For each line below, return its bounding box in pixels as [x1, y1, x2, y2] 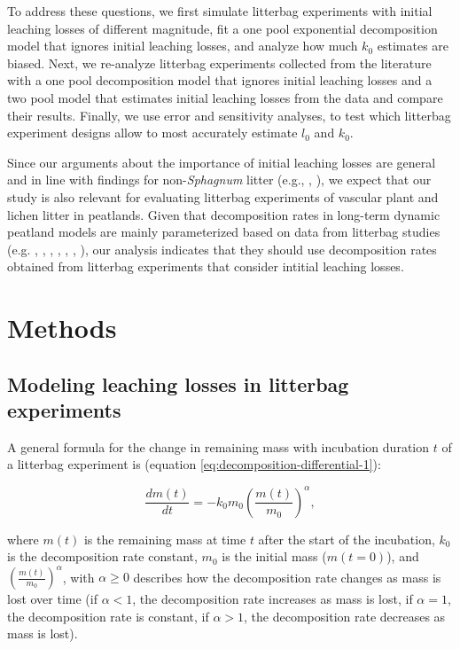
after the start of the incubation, [258, 529, 435, 548]
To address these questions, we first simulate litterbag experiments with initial [7, 2, 433, 20]
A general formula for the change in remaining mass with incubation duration [7, 437, 429, 456]
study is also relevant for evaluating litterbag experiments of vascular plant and [7, 187, 439, 206]
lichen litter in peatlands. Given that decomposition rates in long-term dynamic [7, 205, 441, 223]
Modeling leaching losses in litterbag [7, 370, 349, 397]
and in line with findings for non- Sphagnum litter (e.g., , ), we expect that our [7, 170, 432, 189]
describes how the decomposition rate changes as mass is [133, 567, 441, 586]
